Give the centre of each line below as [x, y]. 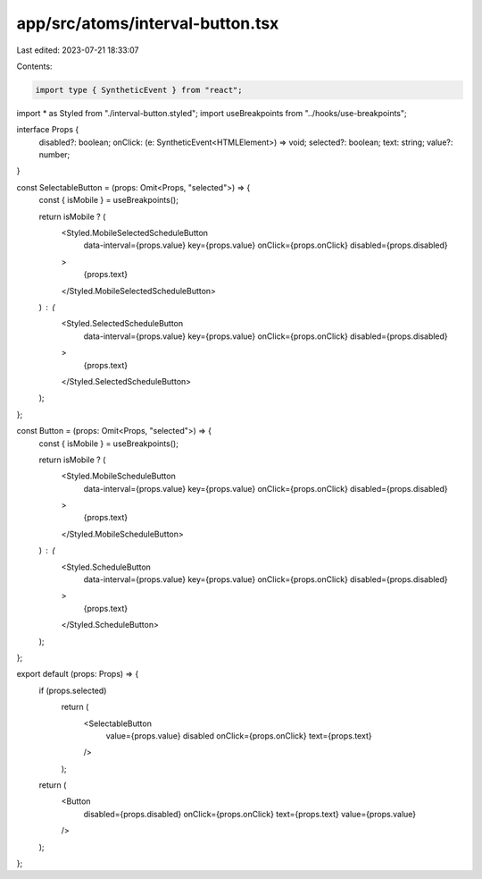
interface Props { [48, 130]
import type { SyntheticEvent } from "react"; [139, 90]
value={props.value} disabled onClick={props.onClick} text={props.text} [239, 735]
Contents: [34, 66]
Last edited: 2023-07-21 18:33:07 [78, 50]
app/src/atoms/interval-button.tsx [148, 23]
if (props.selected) [73, 690]
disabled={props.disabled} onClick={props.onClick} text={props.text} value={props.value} [250, 814]
